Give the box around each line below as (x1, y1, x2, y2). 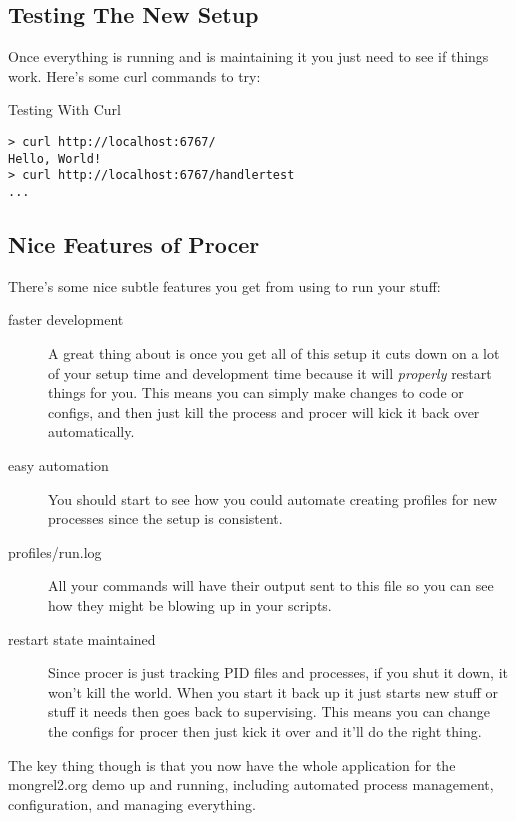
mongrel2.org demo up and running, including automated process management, (8, 774, 494, 795)
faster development (8, 309, 124, 330)
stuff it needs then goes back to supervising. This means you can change (48, 701, 490, 722)
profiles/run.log (8, 541, 102, 562)
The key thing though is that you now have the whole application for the (8, 754, 456, 775)
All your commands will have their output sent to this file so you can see (48, 575, 494, 596)
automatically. (48, 421, 135, 442)
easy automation (8, 454, 109, 475)
